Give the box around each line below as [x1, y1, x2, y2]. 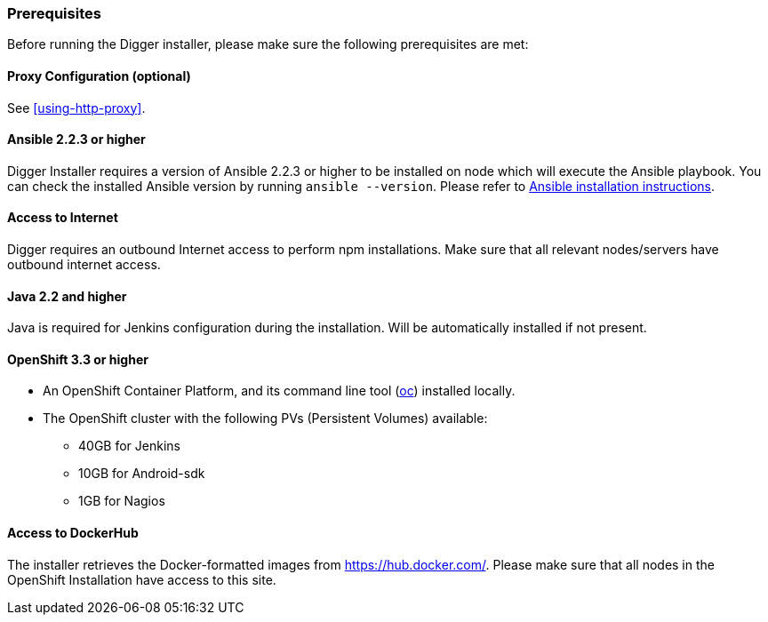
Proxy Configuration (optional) [7, 68, 191, 84]
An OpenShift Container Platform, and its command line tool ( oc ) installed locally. [43, 383, 516, 399]
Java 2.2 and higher [7, 288, 127, 304]
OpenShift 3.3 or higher [7, 351, 148, 367]
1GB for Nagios [78, 493, 165, 509]
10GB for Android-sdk [78, 466, 205, 482]
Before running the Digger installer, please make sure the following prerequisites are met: [7, 36, 529, 52]
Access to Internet [7, 210, 118, 226]
